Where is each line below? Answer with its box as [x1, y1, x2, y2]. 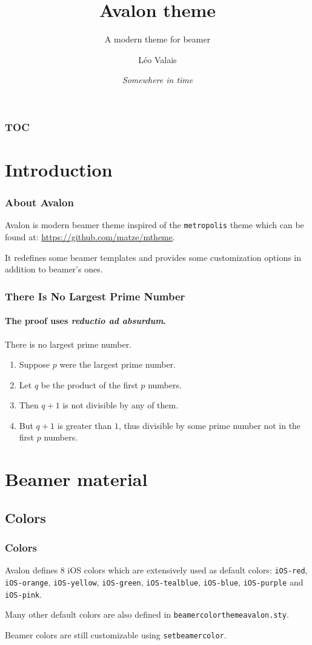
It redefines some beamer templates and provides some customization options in [5, 251, 302, 263]
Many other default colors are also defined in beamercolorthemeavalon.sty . [5, 608, 289, 621]
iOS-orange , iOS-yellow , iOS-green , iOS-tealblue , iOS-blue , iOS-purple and [5, 576, 304, 589]
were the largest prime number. [59, 358, 176, 371]
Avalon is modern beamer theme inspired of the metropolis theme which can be [5, 218, 304, 231]
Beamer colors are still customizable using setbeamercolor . [5, 629, 227, 641]
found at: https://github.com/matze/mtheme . [5, 231, 175, 243]
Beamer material [5, 467, 148, 491]
